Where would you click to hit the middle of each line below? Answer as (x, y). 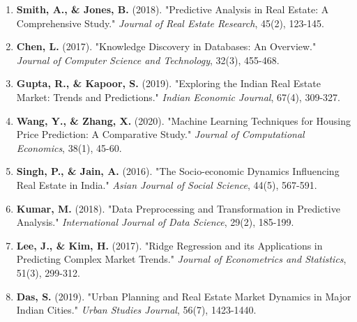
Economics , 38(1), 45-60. (69, 147)
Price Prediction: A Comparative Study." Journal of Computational (160, 134)
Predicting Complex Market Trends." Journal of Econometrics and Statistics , (181, 259)
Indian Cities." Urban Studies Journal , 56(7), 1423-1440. (136, 310)
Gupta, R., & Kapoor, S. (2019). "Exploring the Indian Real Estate (168, 83)
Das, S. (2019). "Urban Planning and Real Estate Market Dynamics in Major (184, 296)
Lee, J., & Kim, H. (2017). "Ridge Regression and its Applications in (169, 245)
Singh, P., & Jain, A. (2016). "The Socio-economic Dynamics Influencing (178, 171)
